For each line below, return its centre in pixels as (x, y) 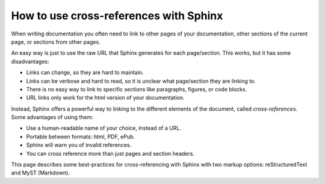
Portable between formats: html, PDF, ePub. (81, 136)
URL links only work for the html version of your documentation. (105, 98)
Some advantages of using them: (52, 117)
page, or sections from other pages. (56, 41)
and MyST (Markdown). (41, 173)
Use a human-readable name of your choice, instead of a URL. (104, 128)
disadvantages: (30, 61)
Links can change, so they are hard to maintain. (85, 73)
